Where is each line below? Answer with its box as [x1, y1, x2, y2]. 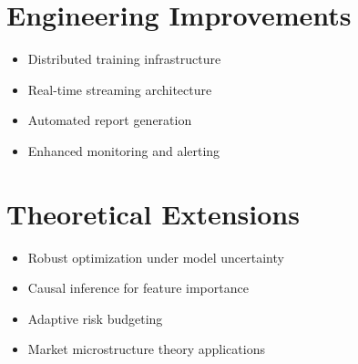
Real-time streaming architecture [27, 79, 212, 99]
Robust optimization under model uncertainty [27, 247, 284, 266]
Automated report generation [27, 110, 192, 130]
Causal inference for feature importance [27, 278, 249, 297]
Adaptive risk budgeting [27, 308, 163, 328]
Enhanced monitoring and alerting [27, 140, 220, 160]
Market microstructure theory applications [27, 339, 265, 359]
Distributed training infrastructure [27, 49, 221, 68]
